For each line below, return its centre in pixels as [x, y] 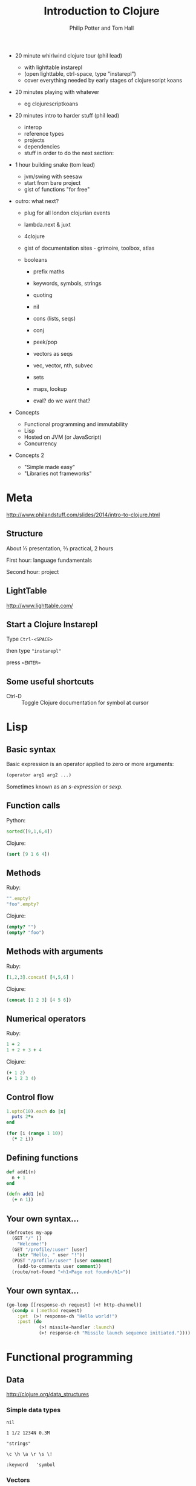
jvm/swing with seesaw [53, 176]
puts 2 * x [23, 1117]
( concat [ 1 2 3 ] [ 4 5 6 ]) [39, 1000]
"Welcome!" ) [32, 1244]
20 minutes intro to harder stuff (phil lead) [67, 115]
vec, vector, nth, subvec [63, 365]
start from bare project [52, 182]
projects [34, 140]
